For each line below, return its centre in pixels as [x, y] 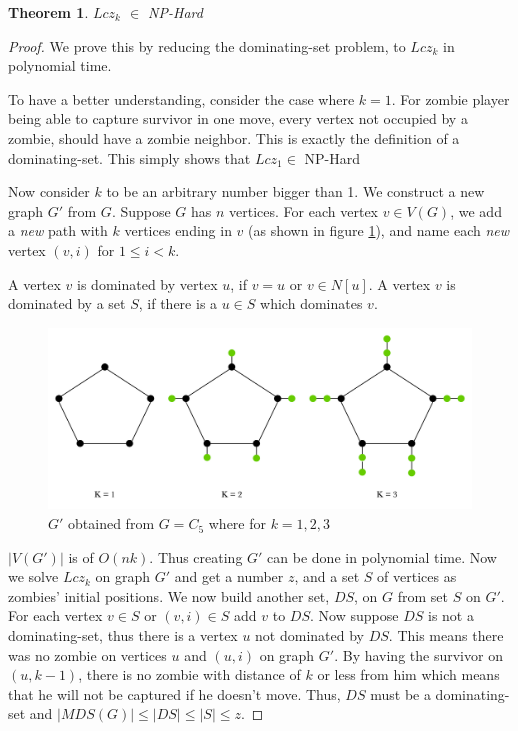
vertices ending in [178, 230]
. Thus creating [196, 556]
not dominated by [309, 635]
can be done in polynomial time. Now [382, 556]
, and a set [327, 576]
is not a [450, 615]
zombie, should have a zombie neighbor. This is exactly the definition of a [234, 137]
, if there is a [178, 303]
